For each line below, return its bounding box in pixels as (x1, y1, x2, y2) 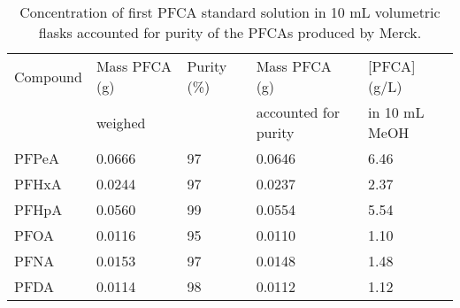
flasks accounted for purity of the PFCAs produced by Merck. (38, 22, 422, 42)
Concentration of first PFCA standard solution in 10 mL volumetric (19, 2, 441, 22)
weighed (96, 112, 146, 133)
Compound (14, 65, 82, 87)
